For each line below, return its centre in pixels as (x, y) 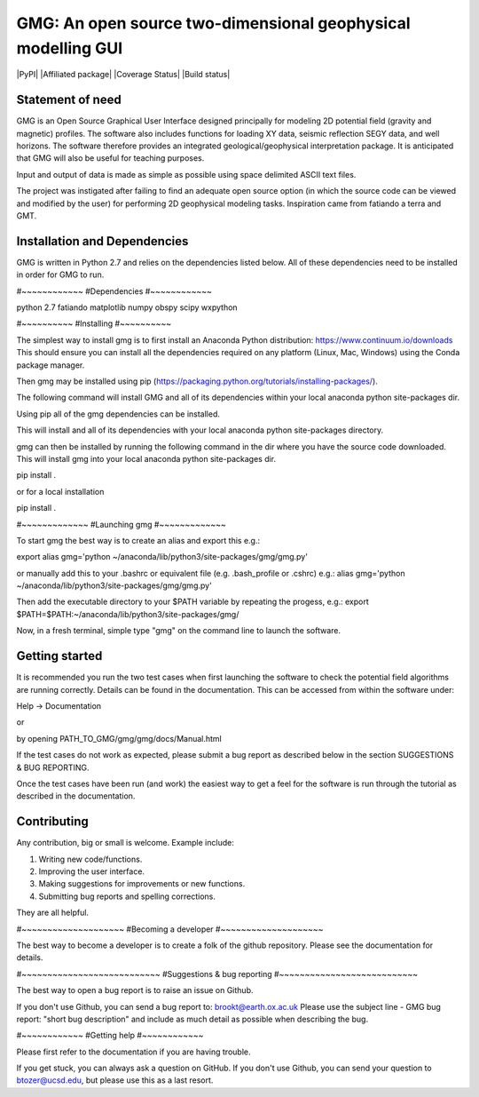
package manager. (51, 365)
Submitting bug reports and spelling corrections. (127, 896)
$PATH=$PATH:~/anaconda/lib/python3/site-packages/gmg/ (128, 614)
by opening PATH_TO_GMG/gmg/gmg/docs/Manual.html (119, 738)
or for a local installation (60, 491)
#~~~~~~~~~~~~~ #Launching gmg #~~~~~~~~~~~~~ (121, 524)
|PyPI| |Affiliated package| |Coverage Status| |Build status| (123, 75)
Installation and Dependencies (102, 241)
